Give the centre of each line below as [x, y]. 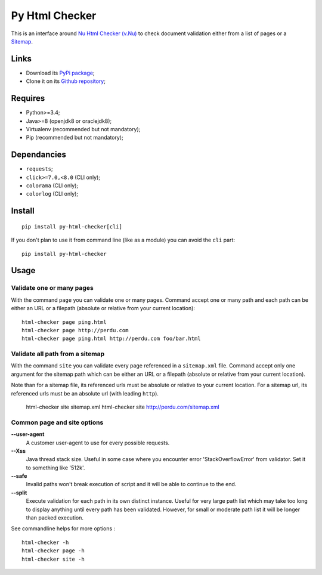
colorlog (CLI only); [52, 194]
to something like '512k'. [55, 468]
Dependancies [39, 155]
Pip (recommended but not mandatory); [75, 138]
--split [19, 493]
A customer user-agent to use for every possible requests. [98, 443]
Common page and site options [57, 422]
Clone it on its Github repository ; [66, 81]
